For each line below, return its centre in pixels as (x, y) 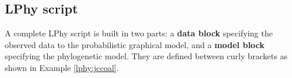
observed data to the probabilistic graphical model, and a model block (135, 44)
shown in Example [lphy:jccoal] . (62, 67)
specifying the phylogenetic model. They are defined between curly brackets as (146, 56)
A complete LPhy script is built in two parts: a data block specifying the (139, 33)
